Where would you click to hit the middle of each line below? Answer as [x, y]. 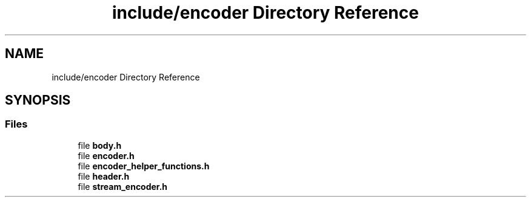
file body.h [100, 145]
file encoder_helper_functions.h [144, 166]
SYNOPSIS [38, 100]
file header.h [104, 176]
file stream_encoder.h [123, 186]
